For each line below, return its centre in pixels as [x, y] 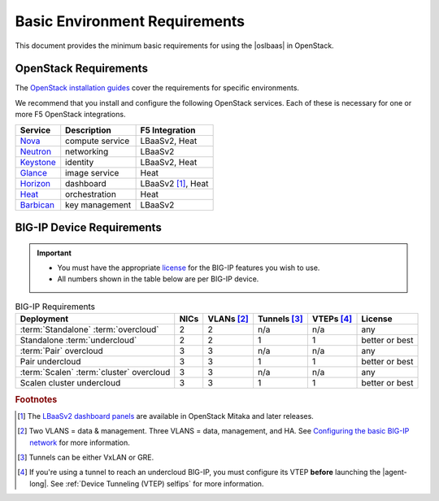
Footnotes [36, 399]
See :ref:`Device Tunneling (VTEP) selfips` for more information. [157, 483]
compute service [98, 141]
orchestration [91, 194]
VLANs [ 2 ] [228, 319]
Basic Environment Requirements [130, 21]
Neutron [36, 151]
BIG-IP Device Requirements [88, 228]
